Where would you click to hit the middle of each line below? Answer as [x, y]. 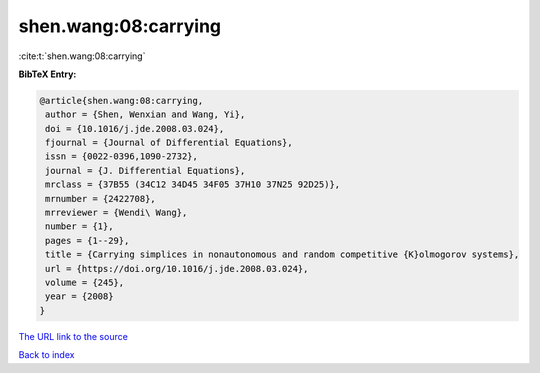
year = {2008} [79, 296]
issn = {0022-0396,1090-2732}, [122, 156]
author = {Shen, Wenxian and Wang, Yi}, [145, 114]
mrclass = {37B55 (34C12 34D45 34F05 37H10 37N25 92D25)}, [193, 184]
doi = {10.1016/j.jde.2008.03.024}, [135, 128]
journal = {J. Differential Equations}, [145, 170]
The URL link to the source [73, 336]
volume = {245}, [85, 282]
